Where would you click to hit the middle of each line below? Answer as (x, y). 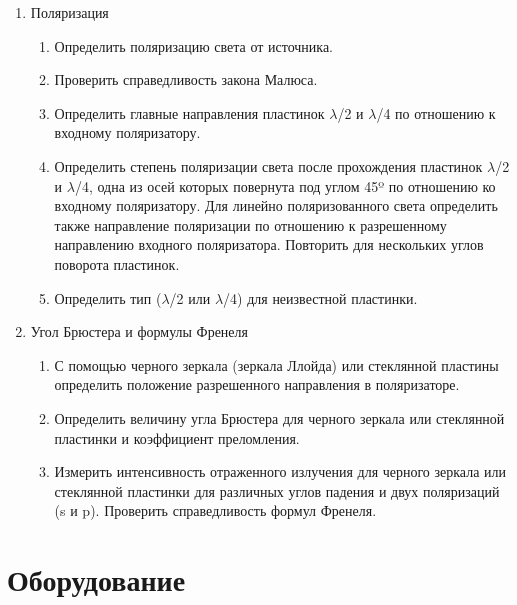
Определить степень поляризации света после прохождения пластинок (268, 165)
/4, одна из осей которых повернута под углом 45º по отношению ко (285, 185)
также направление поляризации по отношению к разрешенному (250, 224)
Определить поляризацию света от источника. (193, 45)
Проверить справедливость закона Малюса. (186, 79)
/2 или (190, 297)
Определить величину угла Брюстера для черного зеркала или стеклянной (279, 417)
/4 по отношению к (436, 112)
